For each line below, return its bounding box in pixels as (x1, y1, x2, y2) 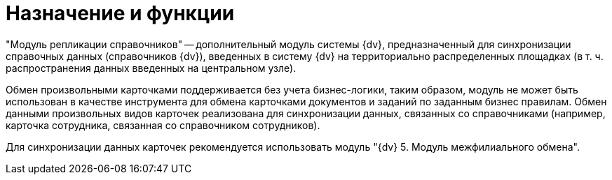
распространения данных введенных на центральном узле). (6, 61, 297, 74)
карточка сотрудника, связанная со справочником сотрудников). (6, 119, 320, 131)
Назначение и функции (6, 1, 235, 25)
